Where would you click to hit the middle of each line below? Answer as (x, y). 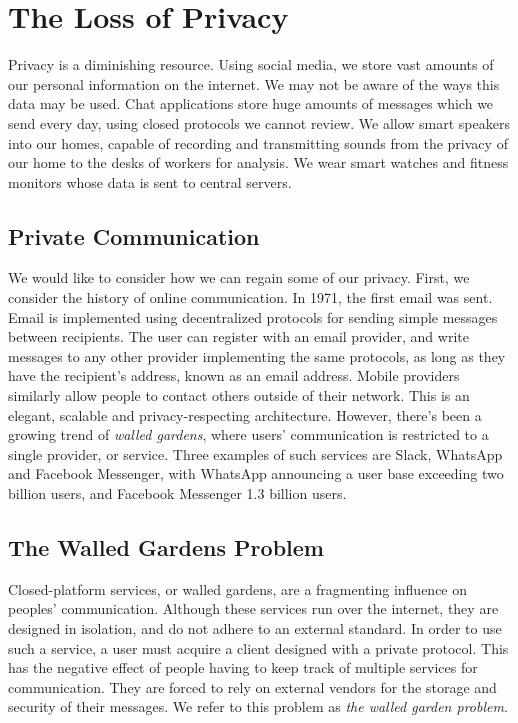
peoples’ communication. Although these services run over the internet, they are (253, 608)
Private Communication (134, 235)
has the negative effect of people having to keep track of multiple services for (243, 667)
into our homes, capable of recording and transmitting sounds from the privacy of (258, 142)
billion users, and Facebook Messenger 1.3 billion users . (177, 493)
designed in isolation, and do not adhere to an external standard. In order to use (255, 628)
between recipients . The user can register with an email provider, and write (238, 336)
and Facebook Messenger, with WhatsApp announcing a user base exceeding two (256, 473)
